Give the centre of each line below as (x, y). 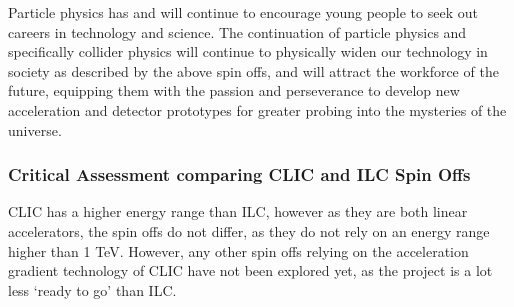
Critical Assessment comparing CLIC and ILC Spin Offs (239, 174)
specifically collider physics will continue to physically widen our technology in (248, 51)
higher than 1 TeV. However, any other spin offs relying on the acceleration (238, 250)
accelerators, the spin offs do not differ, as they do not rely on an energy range (249, 230)
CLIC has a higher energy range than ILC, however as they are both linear (238, 211)
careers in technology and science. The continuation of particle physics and (237, 31)
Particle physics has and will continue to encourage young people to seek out (243, 12)
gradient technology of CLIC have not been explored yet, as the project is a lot (250, 270)
